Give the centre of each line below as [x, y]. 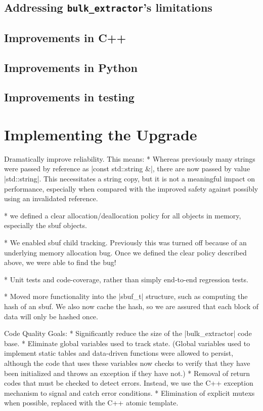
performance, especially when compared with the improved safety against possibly [131, 188]
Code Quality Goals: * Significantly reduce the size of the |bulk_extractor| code [128, 333]
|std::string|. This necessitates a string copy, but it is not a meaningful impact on [130, 179]
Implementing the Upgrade [101, 134]
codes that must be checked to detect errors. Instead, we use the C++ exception [129, 383]
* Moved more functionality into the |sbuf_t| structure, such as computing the [126, 296]
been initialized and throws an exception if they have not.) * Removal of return [127, 373]
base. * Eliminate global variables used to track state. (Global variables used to [127, 343]
